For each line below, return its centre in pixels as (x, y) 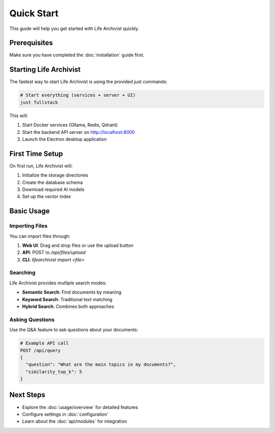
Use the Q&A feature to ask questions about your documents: (74, 330)
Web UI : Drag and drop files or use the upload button (78, 245)
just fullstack (39, 102)
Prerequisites (31, 43)
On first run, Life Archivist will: (41, 166)
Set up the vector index (47, 196)
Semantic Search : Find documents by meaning (72, 292)
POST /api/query (40, 350)
